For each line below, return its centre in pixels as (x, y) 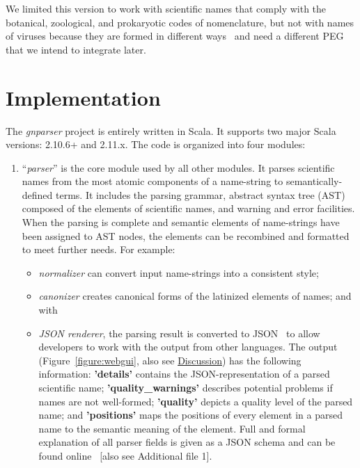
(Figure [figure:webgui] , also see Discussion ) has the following (170, 360)
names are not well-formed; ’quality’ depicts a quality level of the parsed (196, 401)
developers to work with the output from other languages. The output (188, 347)
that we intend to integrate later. (76, 49)
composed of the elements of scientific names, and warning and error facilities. (188, 208)
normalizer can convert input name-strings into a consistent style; (179, 272)
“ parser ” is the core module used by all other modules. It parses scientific (178, 167)
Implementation (83, 97)
